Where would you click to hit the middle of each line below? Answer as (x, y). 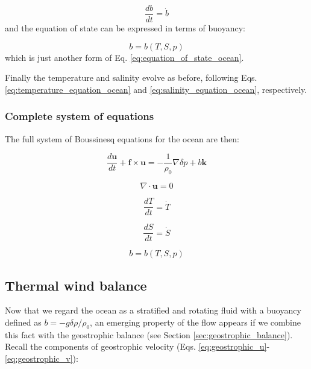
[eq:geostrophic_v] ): (42, 358)
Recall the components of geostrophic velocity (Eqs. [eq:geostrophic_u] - (137, 346)
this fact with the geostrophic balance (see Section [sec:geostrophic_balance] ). (149, 334)
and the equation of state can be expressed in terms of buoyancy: (125, 28)
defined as (23, 322)
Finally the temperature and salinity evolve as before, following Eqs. (131, 77)
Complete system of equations (80, 116)
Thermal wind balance (76, 285)
